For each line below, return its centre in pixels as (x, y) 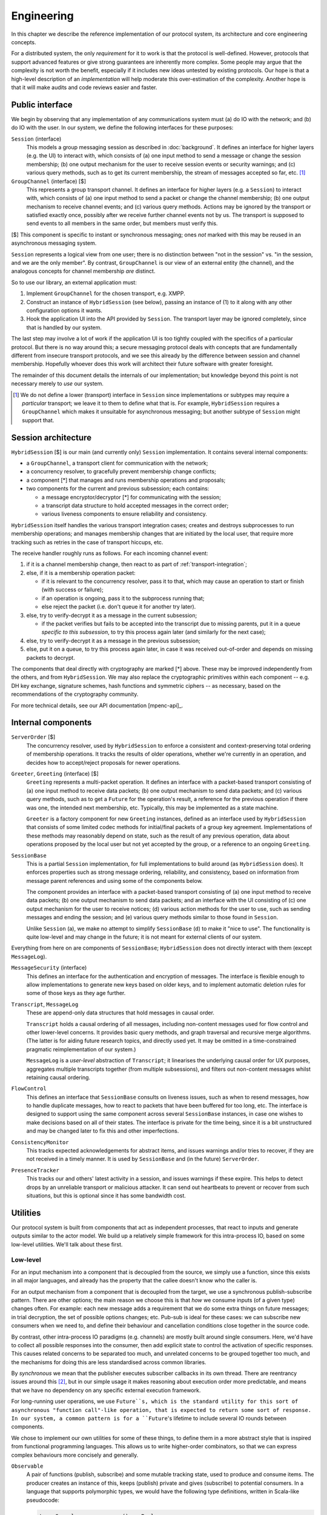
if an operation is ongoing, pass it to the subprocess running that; (123, 598)
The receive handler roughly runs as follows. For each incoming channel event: (110, 553)
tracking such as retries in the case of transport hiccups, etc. (87, 542)
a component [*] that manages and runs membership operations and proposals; (126, 480)
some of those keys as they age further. (76, 993)
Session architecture (51, 437)
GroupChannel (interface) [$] (49, 181)
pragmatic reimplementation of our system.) (81, 1049)
